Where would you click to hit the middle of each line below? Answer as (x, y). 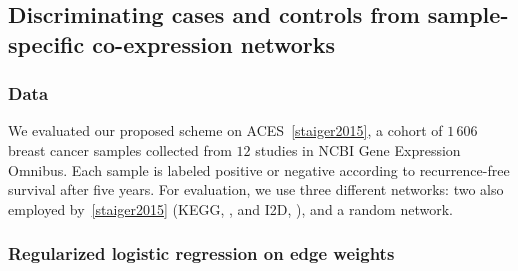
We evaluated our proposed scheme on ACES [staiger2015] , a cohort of (225, 130)
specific (46, 43)
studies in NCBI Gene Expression (358, 149)
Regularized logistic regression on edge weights (201, 253)
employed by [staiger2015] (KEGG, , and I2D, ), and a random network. (230, 208)
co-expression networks (214, 43)
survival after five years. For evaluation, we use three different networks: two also (256, 189)
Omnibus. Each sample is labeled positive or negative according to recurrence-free (259, 169)
